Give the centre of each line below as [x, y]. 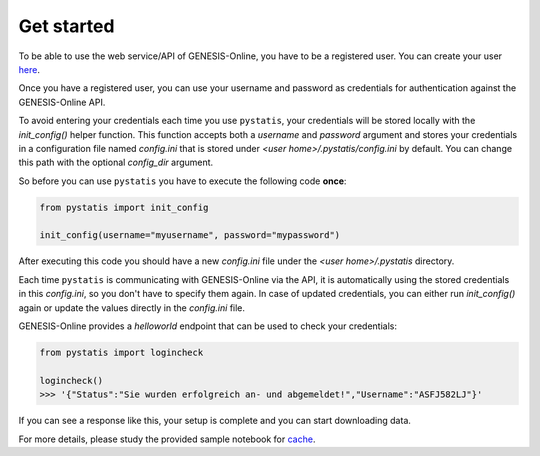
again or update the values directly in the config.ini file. [131, 307]
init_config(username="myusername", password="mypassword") [190, 235]
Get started [66, 26]
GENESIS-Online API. [62, 102]
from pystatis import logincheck [121, 352]
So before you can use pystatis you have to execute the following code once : [182, 181]
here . [29, 69]
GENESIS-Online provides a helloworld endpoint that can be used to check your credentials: [208, 326]
